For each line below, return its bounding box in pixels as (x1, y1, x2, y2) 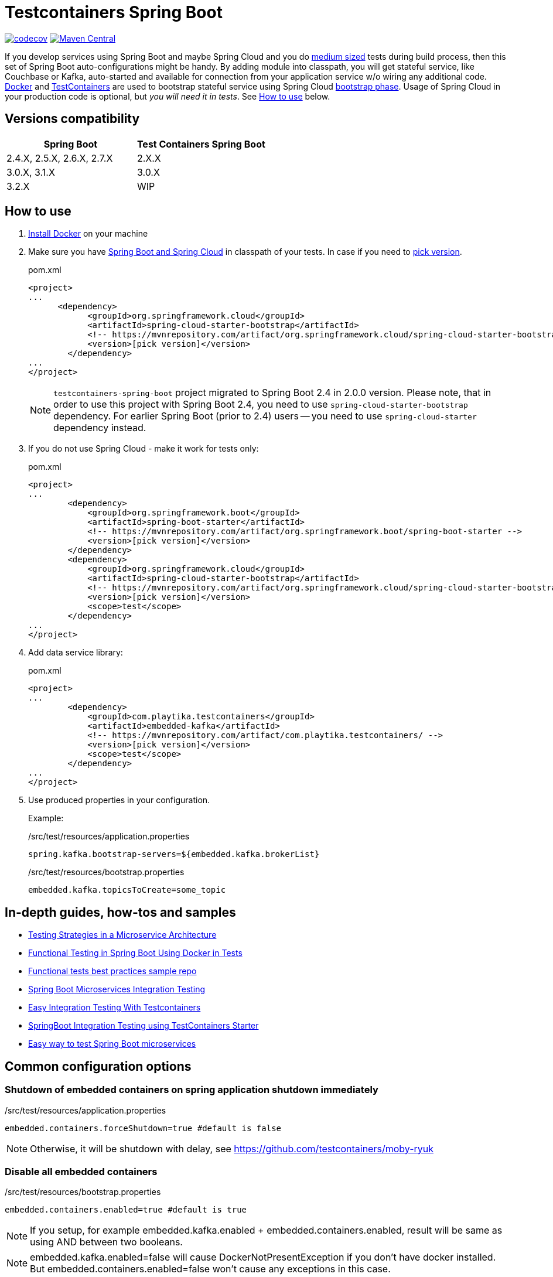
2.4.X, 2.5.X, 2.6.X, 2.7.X (6, 152, 113, 164)
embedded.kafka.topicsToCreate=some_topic (28, 885, 226, 895)
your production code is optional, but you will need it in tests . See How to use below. (5, 91, 330, 101)
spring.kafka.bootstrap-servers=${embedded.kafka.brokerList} (28, 849, 320, 859)
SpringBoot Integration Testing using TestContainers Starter (28, 1020, 259, 1031)
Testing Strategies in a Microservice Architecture (28, 930, 217, 940)
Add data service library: (28, 647, 123, 658)
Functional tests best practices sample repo (28, 966, 197, 976)
